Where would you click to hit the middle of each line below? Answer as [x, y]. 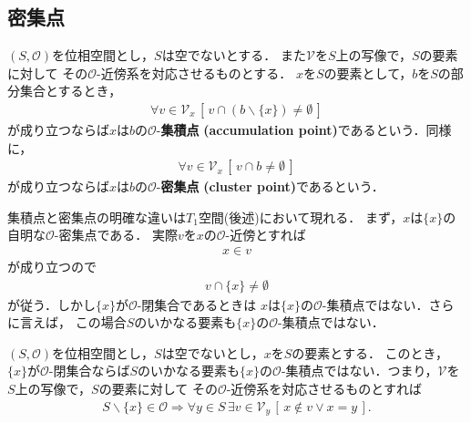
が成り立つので [52, 267]
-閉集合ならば [89, 371]
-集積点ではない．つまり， [359, 371]
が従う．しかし [51, 304]
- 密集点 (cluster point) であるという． [270, 186]
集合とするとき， [71, 91]
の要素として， [368, 72]
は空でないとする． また [234, 55]
